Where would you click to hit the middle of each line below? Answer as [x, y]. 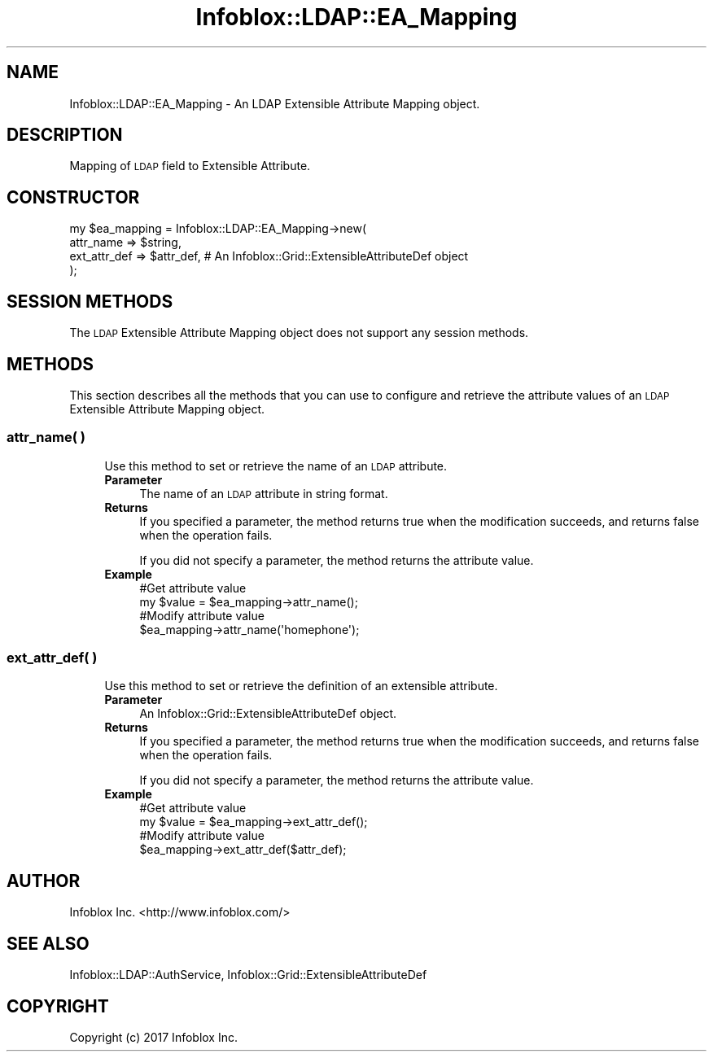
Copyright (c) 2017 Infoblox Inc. [153, 1037]
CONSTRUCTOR [73, 197]
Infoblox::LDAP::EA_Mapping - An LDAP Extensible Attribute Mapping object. [275, 103]
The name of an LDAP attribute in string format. [264, 493]
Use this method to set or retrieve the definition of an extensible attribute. [301, 686]
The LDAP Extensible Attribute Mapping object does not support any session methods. [299, 333]
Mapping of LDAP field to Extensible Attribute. [190, 166]
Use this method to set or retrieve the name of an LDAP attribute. [276, 466]
